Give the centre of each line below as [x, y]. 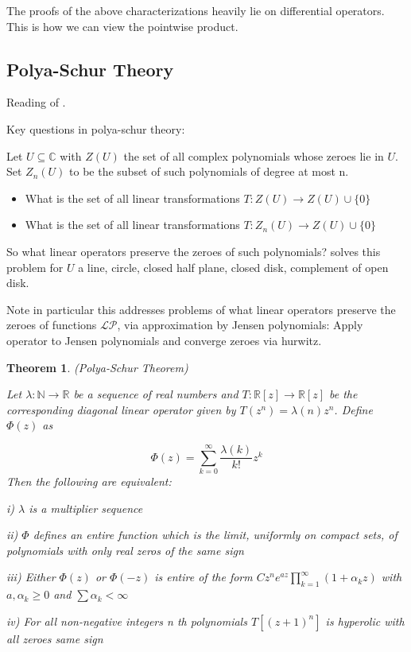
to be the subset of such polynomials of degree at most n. [209, 171]
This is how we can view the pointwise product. [122, 26]
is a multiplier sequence [86, 508]
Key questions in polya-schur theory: [96, 128]
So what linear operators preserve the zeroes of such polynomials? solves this [194, 251]
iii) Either [31, 577]
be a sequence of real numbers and [156, 394]
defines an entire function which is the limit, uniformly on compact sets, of [215, 535]
